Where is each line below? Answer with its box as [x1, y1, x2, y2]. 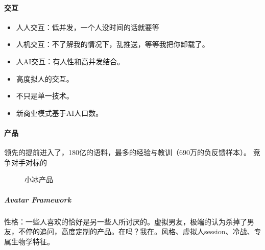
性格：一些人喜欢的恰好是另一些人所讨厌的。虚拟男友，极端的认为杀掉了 [4, 216, 247, 227]
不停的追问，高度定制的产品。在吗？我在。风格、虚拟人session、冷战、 [18, 226, 254, 237]
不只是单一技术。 [16, 90, 74, 101]
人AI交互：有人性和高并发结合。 [16, 56, 125, 66]
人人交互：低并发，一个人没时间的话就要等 [16, 21, 159, 32]
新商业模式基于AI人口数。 [16, 107, 103, 118]
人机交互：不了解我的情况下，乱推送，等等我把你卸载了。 [16, 39, 209, 49]
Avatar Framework [4, 194, 71, 205]
